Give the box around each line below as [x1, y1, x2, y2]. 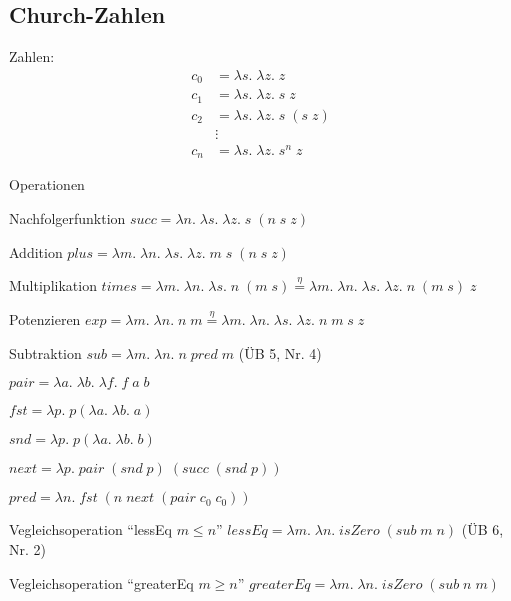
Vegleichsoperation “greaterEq [9, 572, 194, 593]
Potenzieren [9, 309, 81, 330]
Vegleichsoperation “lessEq [9, 519, 173, 540]
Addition [9, 241, 63, 262]
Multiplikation [9, 275, 97, 296]
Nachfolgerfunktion [9, 207, 126, 228]
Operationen [9, 174, 85, 195]
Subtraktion [9, 342, 82, 363]
